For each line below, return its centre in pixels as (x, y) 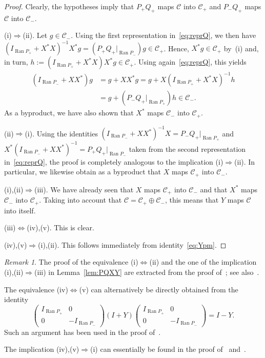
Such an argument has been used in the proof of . (83, 332)
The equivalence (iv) (36, 289)
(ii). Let (35, 35)
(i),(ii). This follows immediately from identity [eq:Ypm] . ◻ (132, 244)
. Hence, (176, 48)
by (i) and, (241, 48)
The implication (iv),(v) (42, 349)
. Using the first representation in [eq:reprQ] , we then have (164, 35)
